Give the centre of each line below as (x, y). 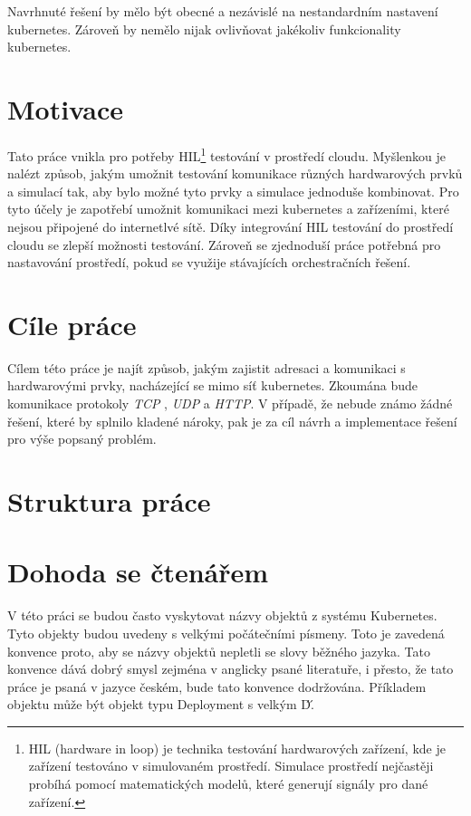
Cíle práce (72, 324)
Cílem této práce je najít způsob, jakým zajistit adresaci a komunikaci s (207, 367)
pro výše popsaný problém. (82, 439)
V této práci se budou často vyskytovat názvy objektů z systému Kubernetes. (222, 615)
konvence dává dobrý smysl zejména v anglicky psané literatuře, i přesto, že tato (231, 669)
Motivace (66, 108)
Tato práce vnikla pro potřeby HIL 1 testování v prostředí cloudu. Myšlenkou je (227, 154)
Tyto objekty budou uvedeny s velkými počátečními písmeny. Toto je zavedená (226, 633)
